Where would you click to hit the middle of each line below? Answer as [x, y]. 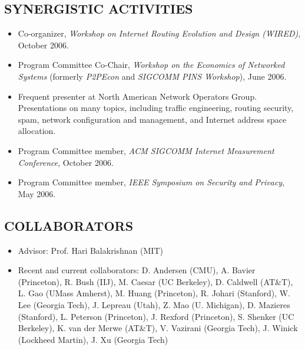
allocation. [37, 131]
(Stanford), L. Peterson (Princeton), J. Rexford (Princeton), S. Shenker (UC [156, 316]
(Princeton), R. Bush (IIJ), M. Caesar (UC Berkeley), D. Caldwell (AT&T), [155, 281]
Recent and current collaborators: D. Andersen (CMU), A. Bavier [137, 270]
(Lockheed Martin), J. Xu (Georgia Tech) [93, 339]
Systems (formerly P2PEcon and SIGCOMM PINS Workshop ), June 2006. [152, 76]
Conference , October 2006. [66, 162]
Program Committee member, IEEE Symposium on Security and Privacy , [151, 182]
